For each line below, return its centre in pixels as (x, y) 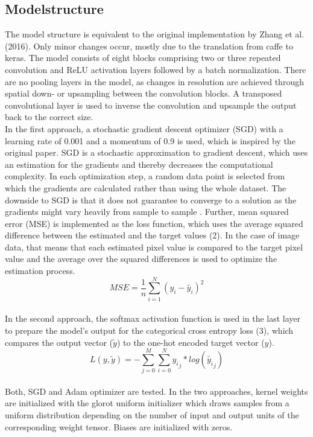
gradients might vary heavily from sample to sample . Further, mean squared (147, 212)
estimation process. (40, 271)
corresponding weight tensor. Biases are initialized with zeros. (119, 426)
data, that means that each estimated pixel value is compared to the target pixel (154, 247)
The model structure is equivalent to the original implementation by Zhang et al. (155, 34)
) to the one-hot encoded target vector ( (191, 342)
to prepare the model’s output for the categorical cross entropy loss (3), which (149, 330)
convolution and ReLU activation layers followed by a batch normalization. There (156, 69)
